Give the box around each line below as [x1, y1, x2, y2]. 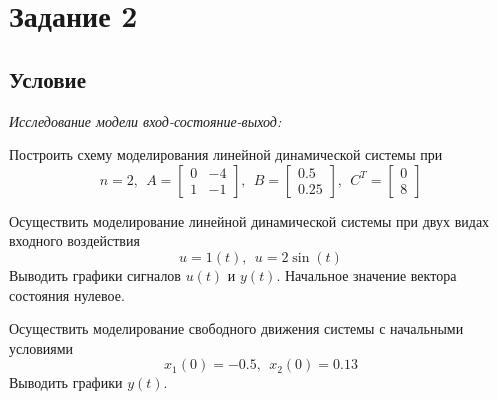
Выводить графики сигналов [9, 264, 181, 285]
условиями [9, 337, 74, 358]
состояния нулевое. [9, 284, 125, 305]
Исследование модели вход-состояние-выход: [9, 110, 282, 131]
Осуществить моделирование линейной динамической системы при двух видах [9, 210, 490, 231]
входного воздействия [9, 230, 140, 251]
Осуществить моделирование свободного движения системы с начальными [9, 318, 464, 339]
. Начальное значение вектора [276, 264, 457, 285]
